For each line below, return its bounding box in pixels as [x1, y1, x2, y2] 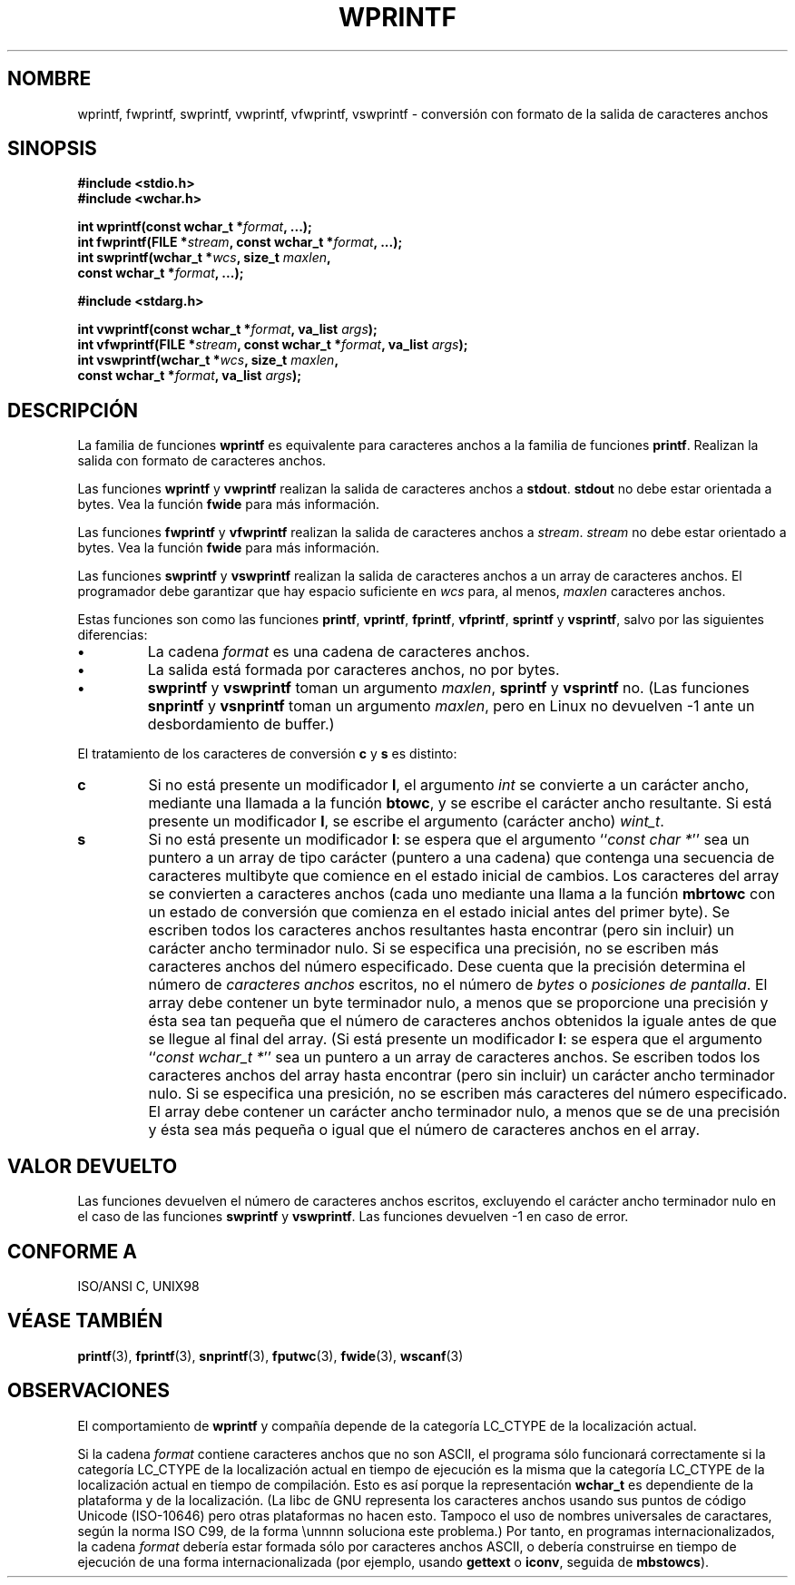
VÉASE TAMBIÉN [7, 1309, 163, 1333]
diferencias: [77, 627, 148, 643]
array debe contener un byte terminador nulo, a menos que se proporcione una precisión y [148, 993, 769, 1013]
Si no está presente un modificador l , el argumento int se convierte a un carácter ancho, [148, 776, 750, 795]
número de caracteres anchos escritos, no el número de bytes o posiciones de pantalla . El [148, 975, 768, 994]
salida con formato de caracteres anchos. [77, 453, 327, 469]
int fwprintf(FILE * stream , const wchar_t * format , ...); [77, 234, 403, 250]
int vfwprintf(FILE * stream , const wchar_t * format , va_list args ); [77, 337, 468, 353]
